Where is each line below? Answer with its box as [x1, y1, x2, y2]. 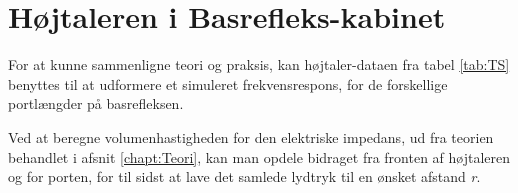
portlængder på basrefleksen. [8, 93, 184, 114]
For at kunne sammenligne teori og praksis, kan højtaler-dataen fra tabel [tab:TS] [8, 54, 510, 75]
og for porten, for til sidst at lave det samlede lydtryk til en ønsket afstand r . [8, 166, 481, 187]
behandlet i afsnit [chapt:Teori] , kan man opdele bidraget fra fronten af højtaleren [8, 146, 511, 167]
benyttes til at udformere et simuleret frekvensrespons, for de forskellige [8, 73, 448, 94]
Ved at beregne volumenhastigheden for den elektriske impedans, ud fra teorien [8, 126, 494, 147]
